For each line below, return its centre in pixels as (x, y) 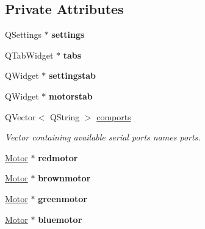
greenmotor (63, 198)
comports (114, 116)
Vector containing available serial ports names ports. (103, 137)
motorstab (70, 96)
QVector (20, 116)
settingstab (72, 75)
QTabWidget (29, 55)
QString (65, 116)
